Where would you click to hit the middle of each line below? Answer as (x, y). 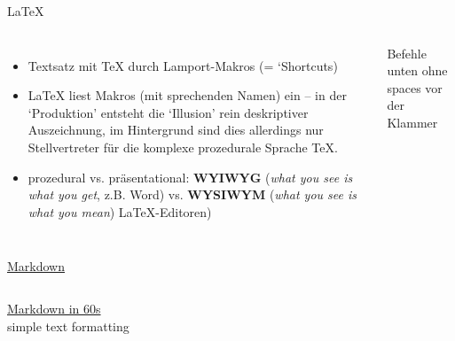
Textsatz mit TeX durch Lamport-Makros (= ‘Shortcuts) (183, 65)
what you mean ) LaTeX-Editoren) (120, 211)
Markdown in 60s (54, 308)
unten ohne (417, 70)
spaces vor (415, 87)
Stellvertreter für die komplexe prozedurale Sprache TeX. (183, 147)
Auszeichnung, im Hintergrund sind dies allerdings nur (176, 130)
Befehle (407, 53)
